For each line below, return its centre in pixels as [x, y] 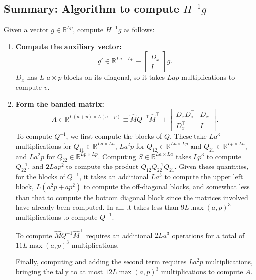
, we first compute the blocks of [114, 136]
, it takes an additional [114, 177]
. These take [188, 136]
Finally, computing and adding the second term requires [101, 261]
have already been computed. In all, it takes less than [97, 207]
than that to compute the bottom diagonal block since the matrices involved [132, 197]
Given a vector [26, 29]
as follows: [139, 29]
